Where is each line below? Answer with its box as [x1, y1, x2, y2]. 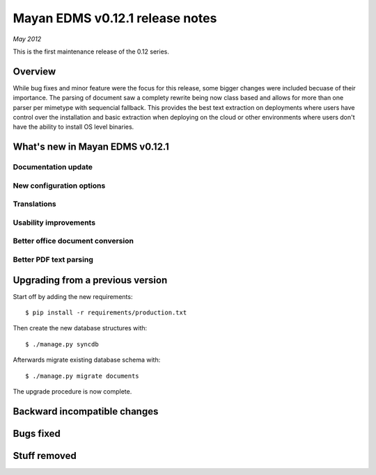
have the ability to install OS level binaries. [13, 122, 134, 131]
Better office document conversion [13, 236, 134, 246]
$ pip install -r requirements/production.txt [25, 309, 187, 316]
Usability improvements [13, 218, 96, 227]
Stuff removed [13, 449, 77, 462]
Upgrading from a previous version [13, 274, 168, 286]
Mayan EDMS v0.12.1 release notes [13, 10, 217, 26]
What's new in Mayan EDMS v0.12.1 [13, 141, 170, 153]
